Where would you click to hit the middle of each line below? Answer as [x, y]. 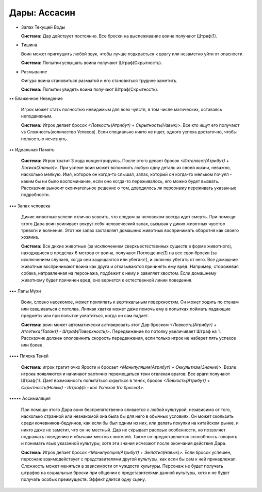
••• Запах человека [30, 206]
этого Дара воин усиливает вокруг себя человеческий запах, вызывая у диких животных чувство [123, 224]
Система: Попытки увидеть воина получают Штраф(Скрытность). [90, 89]
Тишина [29, 45]
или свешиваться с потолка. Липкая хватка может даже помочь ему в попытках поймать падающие [126, 309]
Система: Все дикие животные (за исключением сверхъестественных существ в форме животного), [127, 246]
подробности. [36, 195]
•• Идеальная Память [32, 150]
